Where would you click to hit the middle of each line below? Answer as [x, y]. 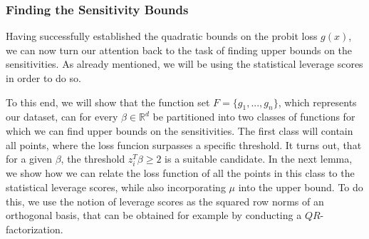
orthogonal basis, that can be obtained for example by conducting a [154, 215]
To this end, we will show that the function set [108, 102]
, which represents [317, 102]
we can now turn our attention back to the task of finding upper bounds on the [179, 50]
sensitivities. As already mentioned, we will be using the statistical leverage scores [184, 64]
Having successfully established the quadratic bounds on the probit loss [162, 36]
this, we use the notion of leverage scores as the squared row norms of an [165, 201]
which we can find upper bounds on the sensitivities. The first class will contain [180, 130]
